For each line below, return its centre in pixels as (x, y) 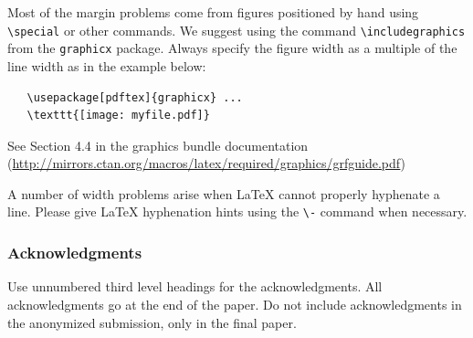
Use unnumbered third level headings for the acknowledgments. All (195, 286)
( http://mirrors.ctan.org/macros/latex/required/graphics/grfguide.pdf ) (206, 163)
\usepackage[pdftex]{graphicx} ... (135, 97)
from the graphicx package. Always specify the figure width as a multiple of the (232, 48)
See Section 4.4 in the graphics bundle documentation (158, 145)
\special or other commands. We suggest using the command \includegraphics (236, 30)
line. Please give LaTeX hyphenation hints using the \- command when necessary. (237, 211)
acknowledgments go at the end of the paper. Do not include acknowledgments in (235, 304)
